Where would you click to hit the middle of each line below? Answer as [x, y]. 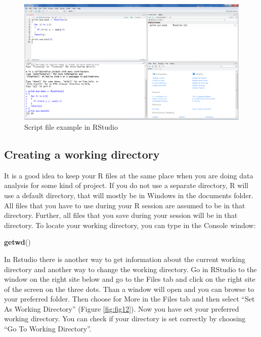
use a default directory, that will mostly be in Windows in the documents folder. [129, 195]
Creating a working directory [82, 154]
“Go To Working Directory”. [48, 329]
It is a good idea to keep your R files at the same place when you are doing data [129, 175]
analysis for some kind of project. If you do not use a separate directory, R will [126, 185]
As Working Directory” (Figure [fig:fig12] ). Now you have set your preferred [122, 308]
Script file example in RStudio [71, 126]
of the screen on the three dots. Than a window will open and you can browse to [129, 289]
